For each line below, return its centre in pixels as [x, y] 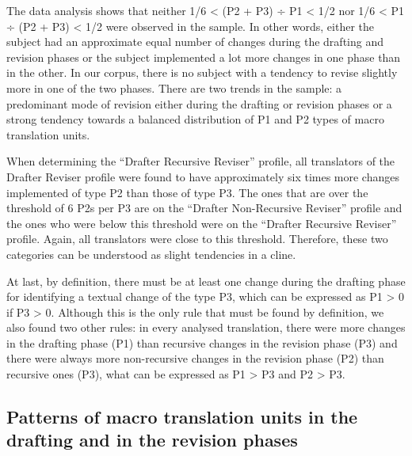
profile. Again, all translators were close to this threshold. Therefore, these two [197, 239]
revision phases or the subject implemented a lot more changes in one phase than [204, 57]
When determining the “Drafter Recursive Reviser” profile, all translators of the [201, 161]
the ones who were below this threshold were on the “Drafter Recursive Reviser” [202, 223]
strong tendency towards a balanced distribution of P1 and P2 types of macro [195, 119]
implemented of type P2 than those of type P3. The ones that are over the [187, 192]
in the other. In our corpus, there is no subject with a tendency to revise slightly [202, 72]
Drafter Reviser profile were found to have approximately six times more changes [203, 176]
